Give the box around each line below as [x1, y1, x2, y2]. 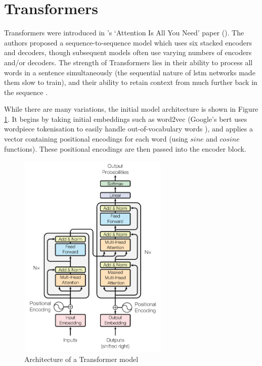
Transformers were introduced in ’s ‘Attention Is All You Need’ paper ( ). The [4, 27, 244, 38]
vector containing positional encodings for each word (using [4, 133, 188, 144]
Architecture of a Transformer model [24, 353, 139, 364]
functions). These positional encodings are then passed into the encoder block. [4, 143, 246, 154]
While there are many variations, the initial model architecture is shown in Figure [4, 104, 258, 114]
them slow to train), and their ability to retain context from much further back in [4, 77, 257, 87]
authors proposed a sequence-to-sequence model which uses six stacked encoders [4, 37, 252, 48]
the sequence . [4, 86, 48, 97]
